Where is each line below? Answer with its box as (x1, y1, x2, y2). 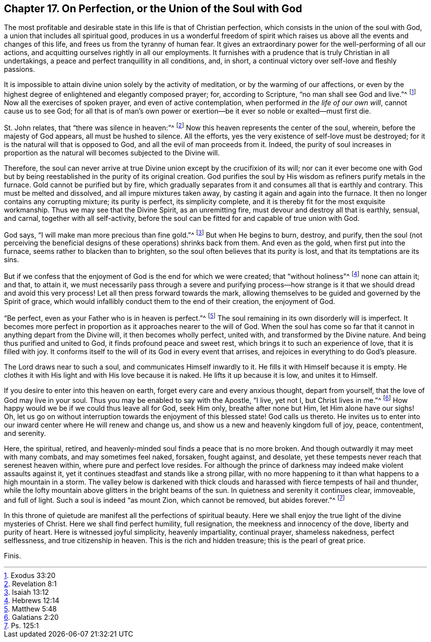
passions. (4, 65, 35, 74)
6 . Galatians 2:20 (4, 613, 59, 622)
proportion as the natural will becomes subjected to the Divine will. (4, 148, 220, 157)
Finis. (4, 551, 21, 560)
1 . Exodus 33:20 (4, 571, 56, 580)
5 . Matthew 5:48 (4, 605, 57, 613)
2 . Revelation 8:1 (4, 580, 57, 588)
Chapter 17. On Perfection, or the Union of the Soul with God (4, 2, 302, 15)
